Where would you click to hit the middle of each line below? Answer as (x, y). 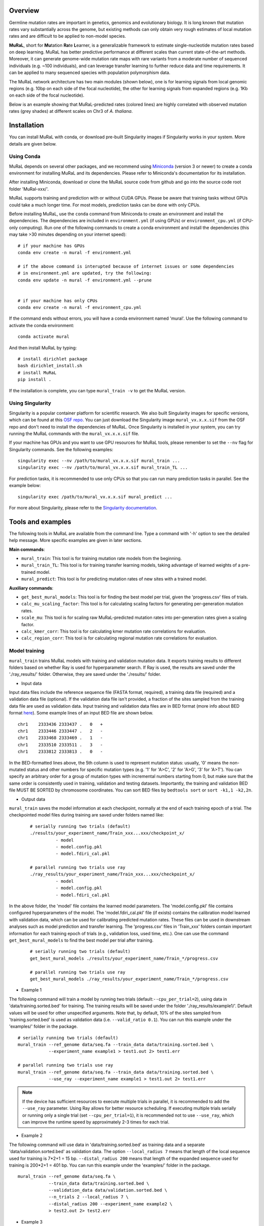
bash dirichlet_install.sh (50, 366)
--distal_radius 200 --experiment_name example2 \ (110, 1204)
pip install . (34, 380)
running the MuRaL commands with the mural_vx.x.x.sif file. (74, 434)
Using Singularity (30, 403)
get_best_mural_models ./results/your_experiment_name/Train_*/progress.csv (124, 958)
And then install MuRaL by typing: (43, 348)
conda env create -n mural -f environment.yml (75, 252)
